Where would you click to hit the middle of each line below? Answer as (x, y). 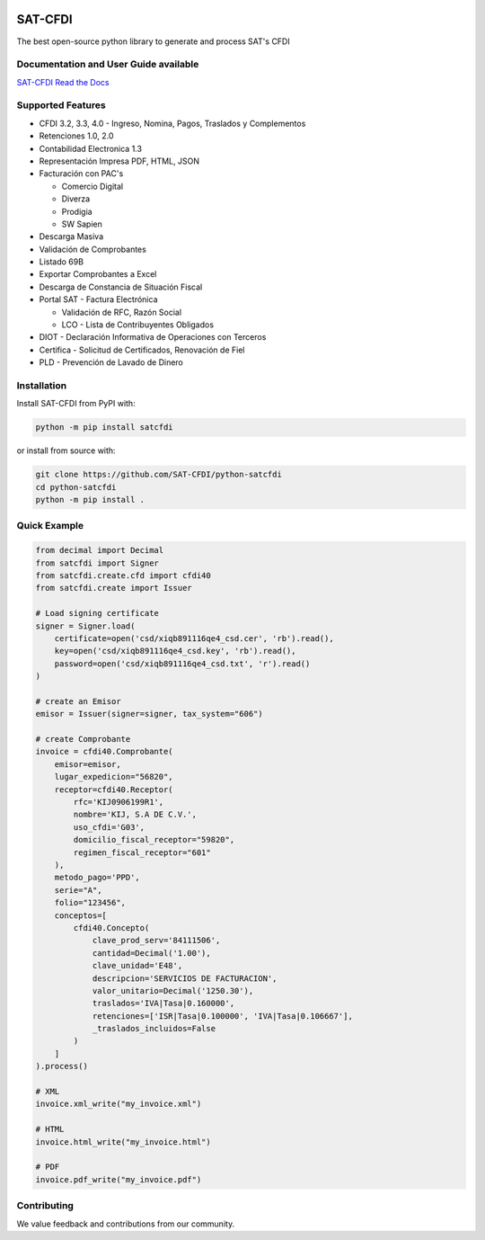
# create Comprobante (83, 739)
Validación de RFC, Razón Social (122, 312)
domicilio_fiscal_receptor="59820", (154, 840)
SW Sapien (82, 224)
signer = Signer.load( (85, 626)
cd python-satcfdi (76, 487)
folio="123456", (90, 903)
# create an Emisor (78, 701)
